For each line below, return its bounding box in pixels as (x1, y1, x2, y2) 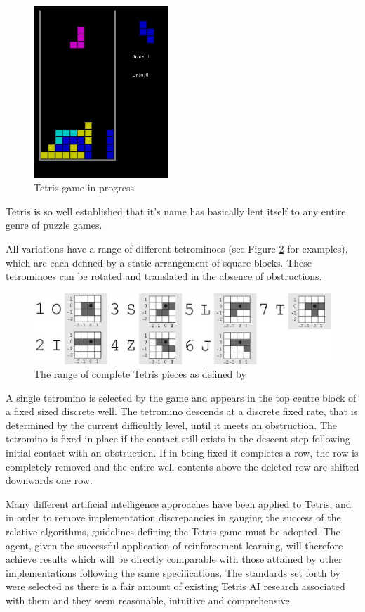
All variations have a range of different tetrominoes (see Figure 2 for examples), (6, 241, 348, 255)
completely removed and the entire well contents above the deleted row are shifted (6, 459, 359, 473)
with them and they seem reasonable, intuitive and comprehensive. (6, 593, 293, 608)
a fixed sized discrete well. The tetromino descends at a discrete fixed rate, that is (6, 404, 358, 419)
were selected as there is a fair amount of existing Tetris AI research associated (6, 579, 345, 594)
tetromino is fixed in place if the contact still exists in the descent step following (6, 431, 350, 446)
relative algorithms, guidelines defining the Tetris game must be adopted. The (6, 524, 340, 539)
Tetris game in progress (34, 180, 135, 195)
